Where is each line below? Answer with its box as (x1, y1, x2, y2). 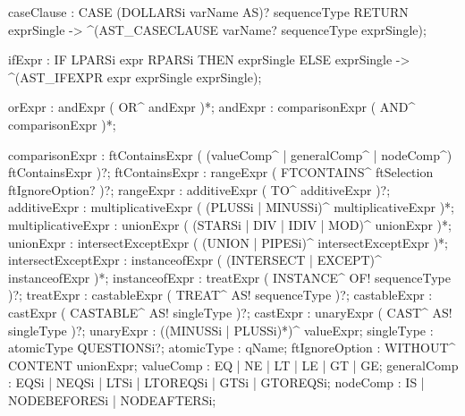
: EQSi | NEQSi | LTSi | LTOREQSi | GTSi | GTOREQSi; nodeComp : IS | (8, 373, 425, 392)
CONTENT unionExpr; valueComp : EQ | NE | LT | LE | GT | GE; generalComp (8, 355, 459, 374)
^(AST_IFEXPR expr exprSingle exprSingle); (8, 67, 262, 86)
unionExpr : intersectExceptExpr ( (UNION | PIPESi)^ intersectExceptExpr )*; (8, 233, 448, 251)
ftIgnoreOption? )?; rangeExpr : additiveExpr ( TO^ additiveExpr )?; (8, 180, 391, 199)
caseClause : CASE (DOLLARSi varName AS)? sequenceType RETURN (8, 3, 409, 21)
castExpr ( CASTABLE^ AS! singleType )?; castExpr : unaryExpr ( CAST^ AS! (8, 302, 452, 321)
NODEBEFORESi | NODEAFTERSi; (8, 390, 216, 409)
